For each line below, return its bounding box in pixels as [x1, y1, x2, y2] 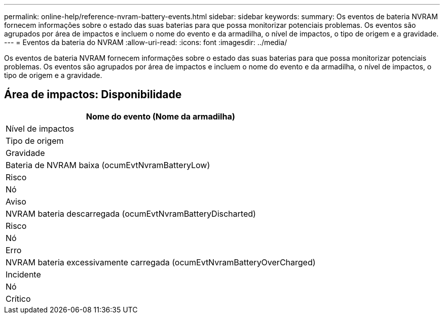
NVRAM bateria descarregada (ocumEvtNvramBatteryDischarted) [6, 208, 256, 219]
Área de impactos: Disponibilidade [4, 88, 182, 101]
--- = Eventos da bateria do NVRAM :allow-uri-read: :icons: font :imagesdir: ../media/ [4, 38, 287, 47]
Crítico [6, 293, 31, 304]
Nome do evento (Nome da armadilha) [86, 111, 235, 122]
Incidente [6, 269, 41, 280]
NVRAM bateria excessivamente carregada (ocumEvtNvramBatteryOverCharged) [6, 257, 316, 267]
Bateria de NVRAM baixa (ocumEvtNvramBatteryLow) [6, 160, 210, 170]
